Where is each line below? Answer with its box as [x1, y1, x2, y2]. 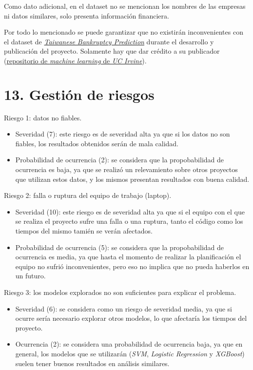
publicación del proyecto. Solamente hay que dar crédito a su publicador [4, 46, 220, 56]
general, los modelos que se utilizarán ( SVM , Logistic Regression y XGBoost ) [15, 348, 245, 358]
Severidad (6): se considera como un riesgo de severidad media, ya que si [15, 303, 233, 313]
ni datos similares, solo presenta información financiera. [4, 10, 169, 20]
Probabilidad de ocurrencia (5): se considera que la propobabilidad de [15, 242, 224, 252]
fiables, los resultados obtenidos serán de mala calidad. [15, 138, 179, 148]
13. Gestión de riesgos [4, 84, 155, 104]
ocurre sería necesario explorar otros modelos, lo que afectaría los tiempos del [15, 313, 247, 323]
